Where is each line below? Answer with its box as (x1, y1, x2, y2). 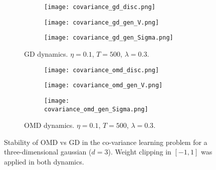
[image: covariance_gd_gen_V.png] (44, 19, 159, 26)
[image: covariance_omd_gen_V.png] (44, 82, 163, 89)
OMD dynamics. (24, 120, 75, 130)
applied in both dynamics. (4, 156, 84, 166)
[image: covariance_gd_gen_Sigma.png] (44, 34, 173, 42)
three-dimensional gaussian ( (4, 146, 92, 157)
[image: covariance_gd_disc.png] (44, 4, 155, 11)
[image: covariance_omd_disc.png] (44, 66, 159, 74)
